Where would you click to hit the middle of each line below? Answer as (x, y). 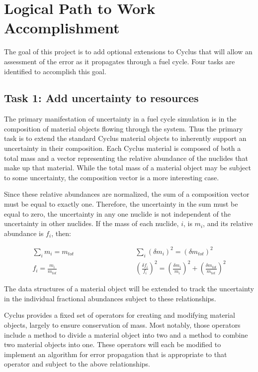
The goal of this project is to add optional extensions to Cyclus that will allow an (128, 52)
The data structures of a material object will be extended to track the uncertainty (129, 289)
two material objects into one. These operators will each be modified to (113, 344)
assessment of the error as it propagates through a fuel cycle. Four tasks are (120, 61)
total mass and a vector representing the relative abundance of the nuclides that (126, 158)
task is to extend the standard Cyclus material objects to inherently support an (125, 138)
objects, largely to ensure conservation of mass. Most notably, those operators (122, 325)
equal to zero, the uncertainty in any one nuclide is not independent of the (117, 213)
